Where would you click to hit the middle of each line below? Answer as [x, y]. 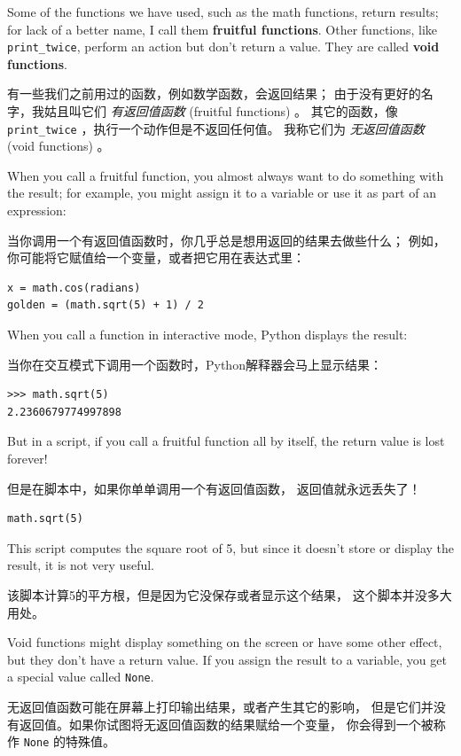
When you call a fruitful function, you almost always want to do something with [226, 175]
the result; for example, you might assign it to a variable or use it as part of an [222, 193]
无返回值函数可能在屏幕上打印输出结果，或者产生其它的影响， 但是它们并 [220, 706]
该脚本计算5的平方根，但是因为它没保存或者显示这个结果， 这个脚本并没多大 [230, 594]
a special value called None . [81, 677]
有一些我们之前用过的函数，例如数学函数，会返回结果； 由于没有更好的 [214, 94]
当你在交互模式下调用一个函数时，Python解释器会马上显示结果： [195, 364]
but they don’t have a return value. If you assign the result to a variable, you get [227, 659]
